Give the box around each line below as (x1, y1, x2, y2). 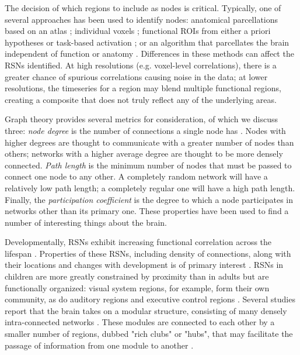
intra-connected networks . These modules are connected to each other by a (5, 316, 275, 328)
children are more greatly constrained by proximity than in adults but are (5, 270, 269, 282)
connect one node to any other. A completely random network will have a (5, 170, 268, 182)
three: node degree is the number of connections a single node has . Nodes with (5, 124, 286, 136)
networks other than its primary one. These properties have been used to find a (5, 205, 289, 217)
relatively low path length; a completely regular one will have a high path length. (5, 181, 295, 194)
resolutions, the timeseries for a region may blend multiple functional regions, (5, 82, 281, 94)
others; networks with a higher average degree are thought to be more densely (5, 147, 283, 160)
